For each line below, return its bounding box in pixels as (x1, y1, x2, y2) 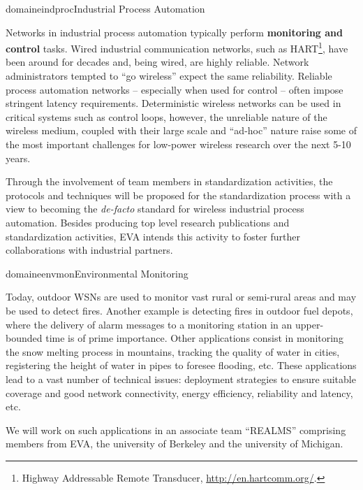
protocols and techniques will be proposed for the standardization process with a (6, 187, 351, 202)
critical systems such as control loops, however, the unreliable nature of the (6, 109, 327, 124)
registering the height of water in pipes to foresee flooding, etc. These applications (6, 358, 357, 373)
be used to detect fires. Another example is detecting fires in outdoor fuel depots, (6, 303, 353, 317)
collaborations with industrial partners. (6, 243, 173, 257)
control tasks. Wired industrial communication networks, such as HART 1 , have (6, 39, 348, 55)
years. (6, 150, 31, 165)
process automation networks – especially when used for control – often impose (6, 82, 343, 96)
